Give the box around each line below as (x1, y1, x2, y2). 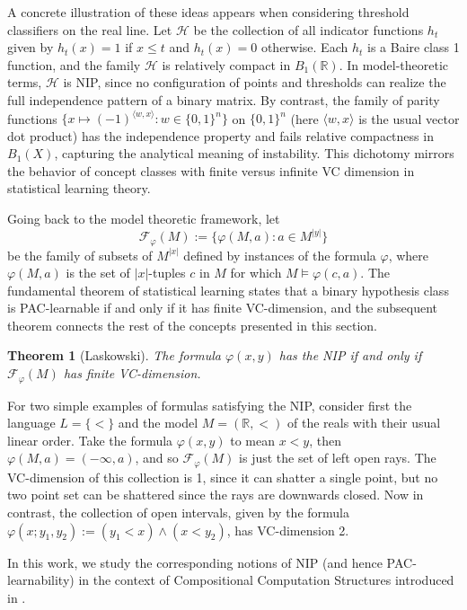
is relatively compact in (162, 55, 291, 74)
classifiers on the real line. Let (7, 20, 172, 39)
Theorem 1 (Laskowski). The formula (7, 346, 222, 365)
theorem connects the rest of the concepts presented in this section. (7, 315, 377, 334)
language (7, 413, 56, 432)
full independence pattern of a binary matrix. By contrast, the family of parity (7, 90, 440, 109)
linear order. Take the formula (7, 430, 173, 449)
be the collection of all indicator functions (193, 20, 424, 39)
